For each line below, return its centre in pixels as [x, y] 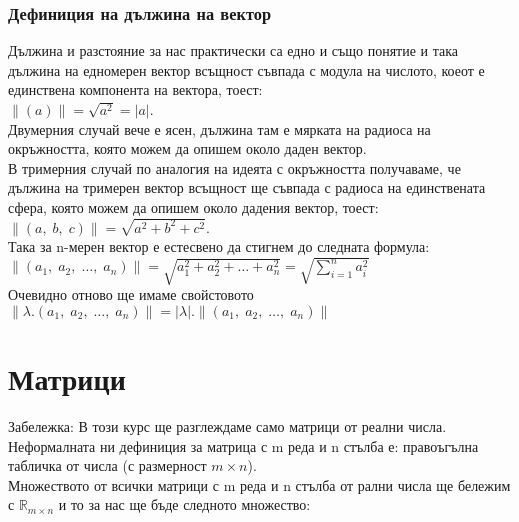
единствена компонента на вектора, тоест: [135, 89]
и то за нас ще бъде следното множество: [184, 504]
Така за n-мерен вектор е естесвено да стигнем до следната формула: [219, 246]
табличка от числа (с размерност [107, 465]
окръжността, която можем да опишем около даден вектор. [187, 148]
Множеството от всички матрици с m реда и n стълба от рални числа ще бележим [259, 484]
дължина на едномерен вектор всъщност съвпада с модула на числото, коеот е [246, 69]
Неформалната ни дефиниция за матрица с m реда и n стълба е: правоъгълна [243, 445]
